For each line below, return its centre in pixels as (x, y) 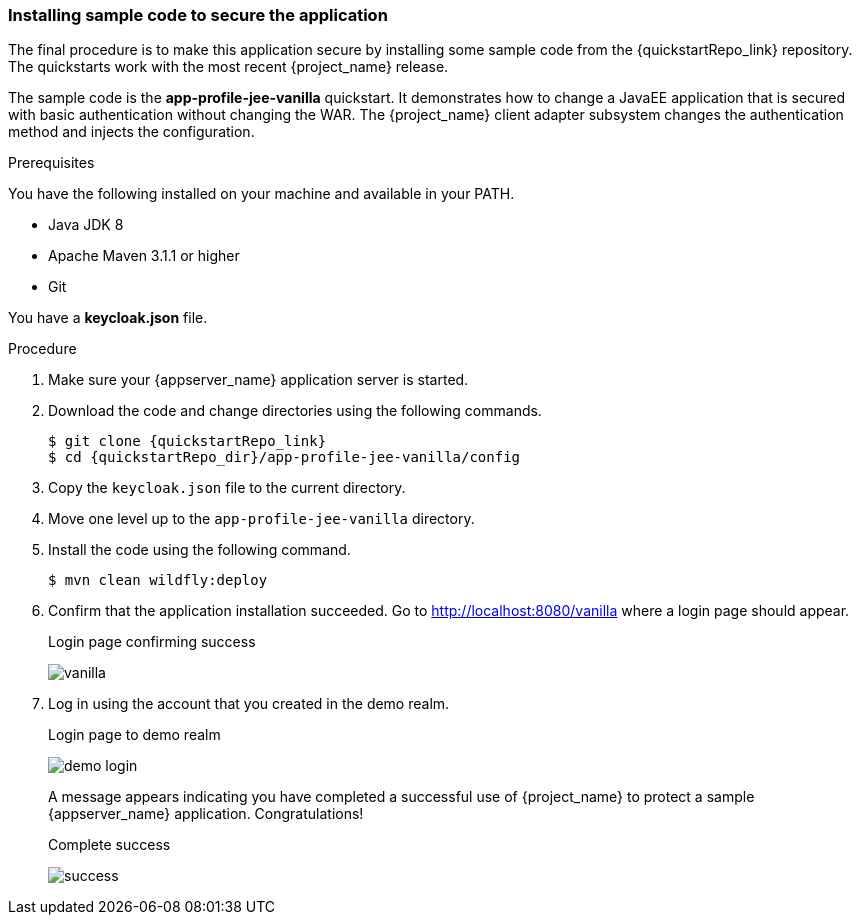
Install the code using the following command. (199, 550)
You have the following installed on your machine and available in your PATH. (261, 194)
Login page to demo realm (134, 735)
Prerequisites (51, 163)
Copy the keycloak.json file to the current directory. (227, 488)
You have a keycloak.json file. (108, 318)
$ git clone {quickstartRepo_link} (187, 441)
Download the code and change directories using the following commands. (295, 411)
